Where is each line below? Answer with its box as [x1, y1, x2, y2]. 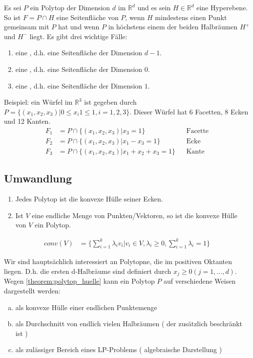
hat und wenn [58, 22, 100, 32]
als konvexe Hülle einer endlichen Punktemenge [15, 302, 157, 312]
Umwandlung [4, 171, 72, 186]
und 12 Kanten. [4, 116, 51, 126]
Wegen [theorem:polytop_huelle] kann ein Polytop [4, 276, 155, 286]
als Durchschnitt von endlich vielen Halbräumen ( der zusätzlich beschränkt [15, 318, 243, 329]
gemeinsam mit [4, 22, 49, 32]
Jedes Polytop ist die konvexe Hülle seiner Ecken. [15, 194, 163, 204]
